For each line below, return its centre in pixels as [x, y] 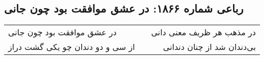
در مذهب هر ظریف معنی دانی [203, 32]
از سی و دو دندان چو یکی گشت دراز [72, 47]
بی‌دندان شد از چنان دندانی [209, 47]
